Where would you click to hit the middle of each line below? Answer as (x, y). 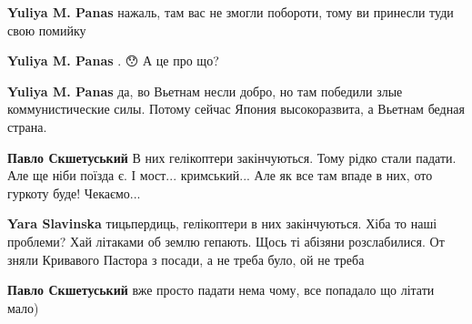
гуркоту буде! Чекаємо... (74, 192)
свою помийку (47, 30)
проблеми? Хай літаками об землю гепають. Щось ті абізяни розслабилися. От (226, 241)
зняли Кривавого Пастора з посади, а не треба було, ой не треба (186, 259)
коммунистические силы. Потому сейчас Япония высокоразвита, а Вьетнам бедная (236, 109)
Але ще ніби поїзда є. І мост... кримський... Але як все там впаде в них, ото (220, 175)
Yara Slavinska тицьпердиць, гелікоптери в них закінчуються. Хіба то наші (222, 223)
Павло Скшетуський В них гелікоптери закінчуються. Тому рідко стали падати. (232, 157)
